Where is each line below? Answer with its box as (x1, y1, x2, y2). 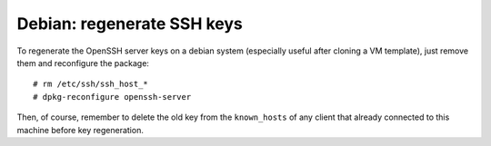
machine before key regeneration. (16, 124, 145, 135)
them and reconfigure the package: (16, 57, 150, 68)
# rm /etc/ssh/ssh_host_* (33, 79, 149, 90)
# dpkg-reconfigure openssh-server (33, 92, 192, 102)
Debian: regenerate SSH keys (16, 14, 243, 34)
